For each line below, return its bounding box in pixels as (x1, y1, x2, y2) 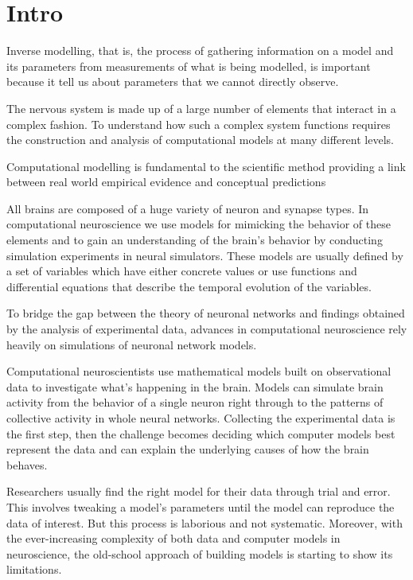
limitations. (6, 561, 62, 578)
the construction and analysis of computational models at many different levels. (6, 131, 394, 148)
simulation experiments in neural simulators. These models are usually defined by (6, 247, 403, 263)
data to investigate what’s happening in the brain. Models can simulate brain (6, 378, 384, 395)
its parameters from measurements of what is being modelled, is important (6, 57, 371, 74)
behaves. (6, 456, 48, 473)
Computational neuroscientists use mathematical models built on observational (6, 363, 392, 380)
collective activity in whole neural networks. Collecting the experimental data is (6, 410, 395, 426)
